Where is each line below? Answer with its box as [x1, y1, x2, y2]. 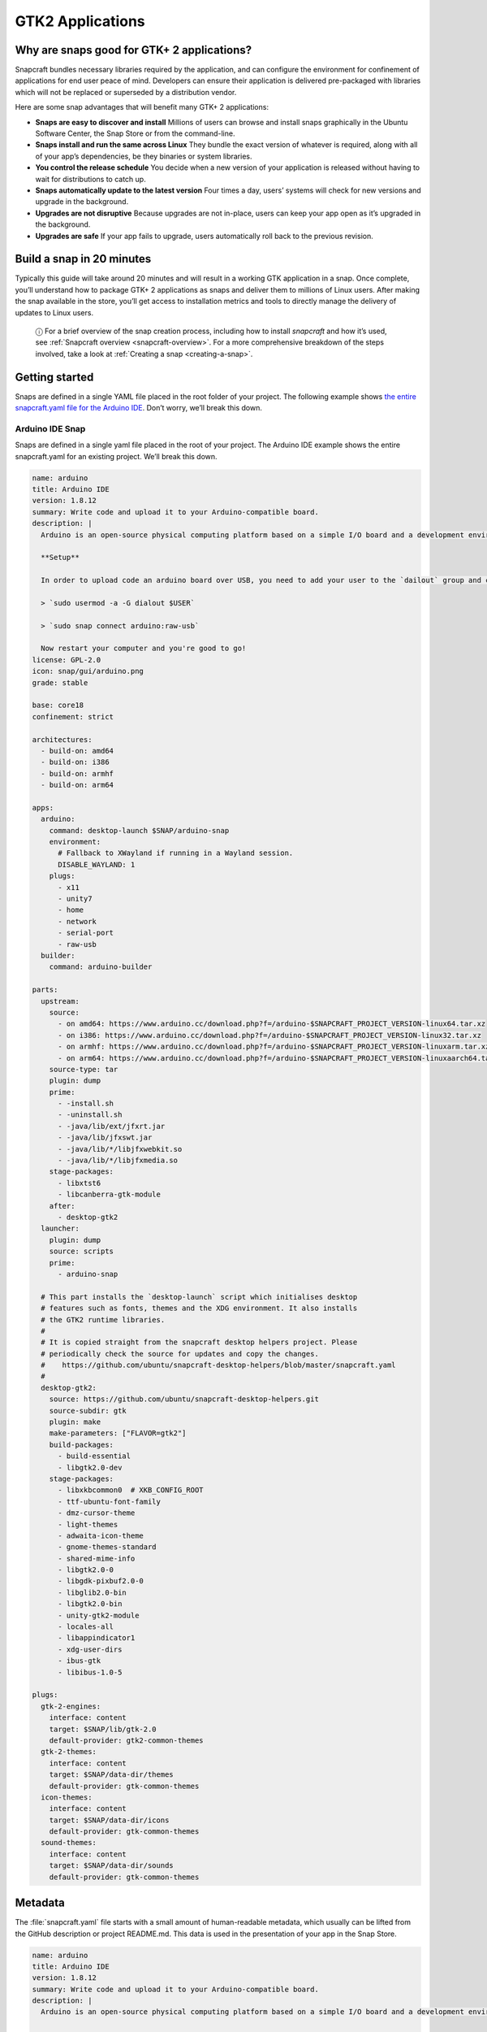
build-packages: [49, 1439, 114, 1449]
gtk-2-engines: [41, 1701, 101, 1711]
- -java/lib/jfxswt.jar [58, 1133, 153, 1142]
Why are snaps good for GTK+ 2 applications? [15, 43, 252, 57]
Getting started [15, 370, 94, 384]
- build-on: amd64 [41, 746, 114, 755]
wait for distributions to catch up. [35, 174, 146, 184]
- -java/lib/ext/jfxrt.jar [58, 1122, 166, 1131]
